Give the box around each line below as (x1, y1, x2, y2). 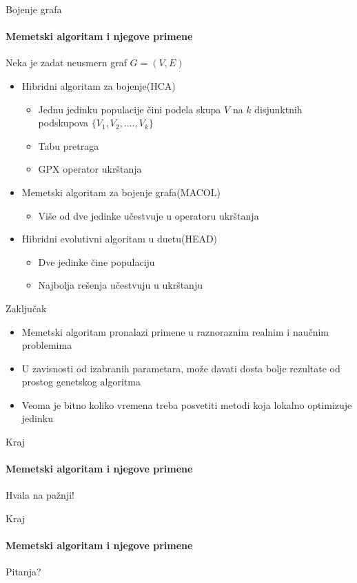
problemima (21, 338, 72, 352)
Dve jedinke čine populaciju (38, 254, 155, 269)
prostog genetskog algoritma (21, 374, 141, 389)
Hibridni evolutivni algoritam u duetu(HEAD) (21, 231, 218, 246)
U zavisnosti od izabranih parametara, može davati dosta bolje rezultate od (21, 361, 340, 375)
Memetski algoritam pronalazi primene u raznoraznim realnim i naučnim (21, 324, 329, 338)
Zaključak (6, 300, 47, 315)
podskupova (38, 115, 89, 130)
